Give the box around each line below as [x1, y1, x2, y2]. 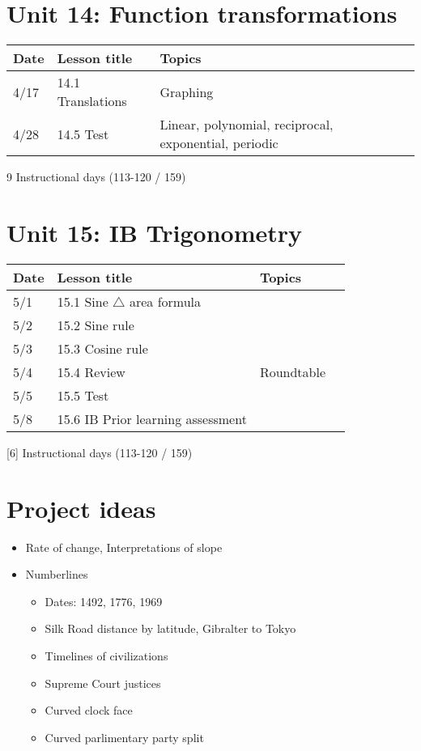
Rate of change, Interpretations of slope [25, 538, 223, 555]
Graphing [159, 82, 214, 101]
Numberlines [25, 566, 88, 583]
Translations [57, 91, 127, 111]
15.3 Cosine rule [57, 338, 148, 358]
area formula [129, 291, 202, 311]
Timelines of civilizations [45, 647, 168, 664]
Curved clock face [45, 702, 133, 719]
